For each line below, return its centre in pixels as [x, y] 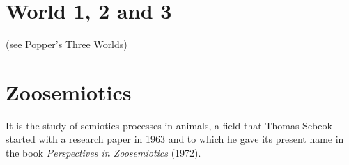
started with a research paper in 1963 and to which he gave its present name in [175, 139]
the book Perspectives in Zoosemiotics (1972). [103, 153]
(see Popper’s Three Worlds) [67, 44]
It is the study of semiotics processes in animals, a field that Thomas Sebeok [169, 125]
